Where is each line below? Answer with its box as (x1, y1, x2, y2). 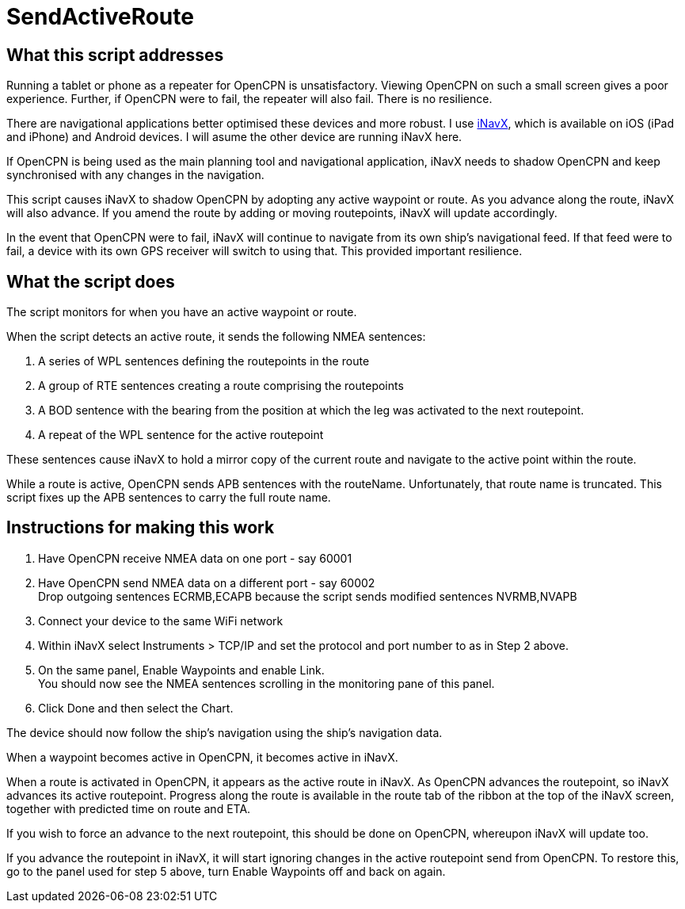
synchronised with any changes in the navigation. (6, 168, 264, 182)
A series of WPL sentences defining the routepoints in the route (38, 354, 370, 369)
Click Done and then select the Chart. (38, 701, 234, 715)
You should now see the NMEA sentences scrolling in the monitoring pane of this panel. (38, 676, 495, 690)
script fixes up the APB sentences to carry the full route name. (6, 491, 331, 505)
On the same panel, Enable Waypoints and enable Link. (38, 663, 325, 677)
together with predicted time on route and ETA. (6, 801, 251, 815)
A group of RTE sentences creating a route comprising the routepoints (38, 379, 404, 393)
